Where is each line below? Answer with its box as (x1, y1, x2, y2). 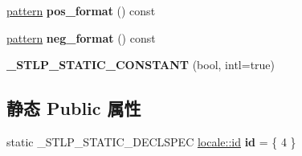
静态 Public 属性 (6, 96, 141, 121)
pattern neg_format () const (6, 29, 156, 46)
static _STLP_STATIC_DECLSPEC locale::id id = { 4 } (6, 133, 296, 150)
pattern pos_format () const (6, 2, 156, 18)
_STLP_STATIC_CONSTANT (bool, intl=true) (6, 56, 275, 73)
